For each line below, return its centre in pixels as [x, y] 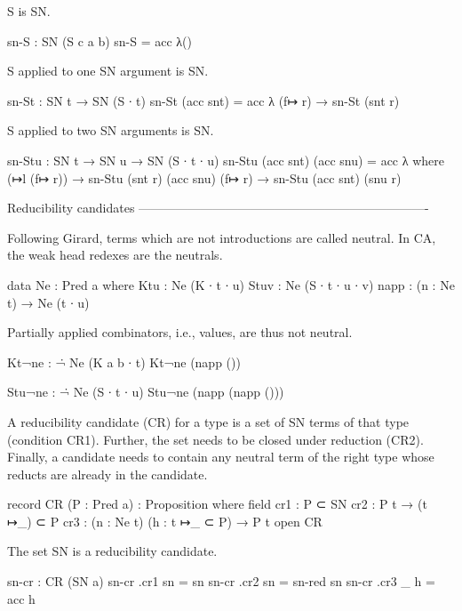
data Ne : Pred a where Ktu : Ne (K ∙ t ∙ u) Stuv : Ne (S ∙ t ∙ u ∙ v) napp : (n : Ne [231, 284]
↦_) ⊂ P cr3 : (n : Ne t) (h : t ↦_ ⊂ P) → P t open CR [165, 521]
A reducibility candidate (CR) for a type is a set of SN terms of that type [208, 421]
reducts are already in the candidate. [108, 474]
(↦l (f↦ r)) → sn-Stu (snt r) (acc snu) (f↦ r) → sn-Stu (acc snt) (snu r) [204, 177]
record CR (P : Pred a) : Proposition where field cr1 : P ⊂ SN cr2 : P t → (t [217, 504]
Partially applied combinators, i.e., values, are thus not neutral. [180, 332]
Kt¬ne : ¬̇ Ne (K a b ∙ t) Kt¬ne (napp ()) [124, 362]
